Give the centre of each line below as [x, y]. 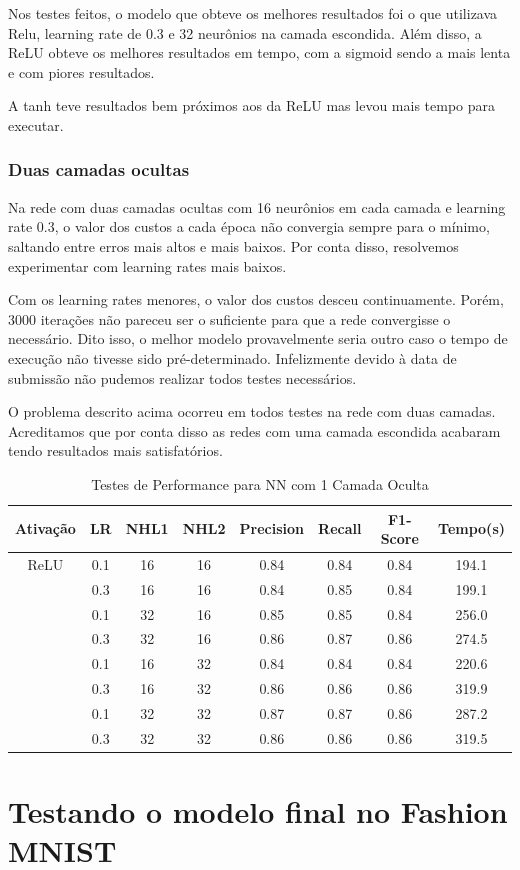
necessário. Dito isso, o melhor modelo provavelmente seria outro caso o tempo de [258, 338]
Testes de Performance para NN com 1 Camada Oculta [260, 483]
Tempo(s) [471, 528]
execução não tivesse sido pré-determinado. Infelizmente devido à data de [232, 357]
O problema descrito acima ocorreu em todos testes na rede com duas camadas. [252, 411]
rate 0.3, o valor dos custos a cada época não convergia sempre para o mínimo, [249, 226]
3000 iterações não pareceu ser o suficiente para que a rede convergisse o [229, 318]
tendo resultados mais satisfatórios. [115, 450]
